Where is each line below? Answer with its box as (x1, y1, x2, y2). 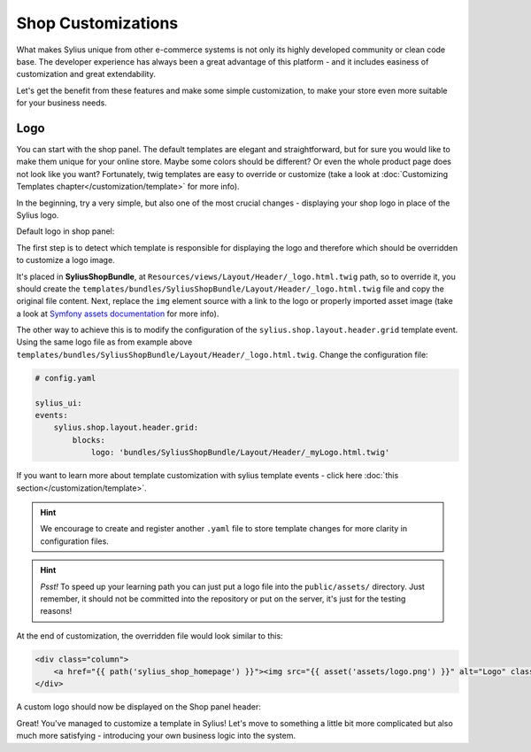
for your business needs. (16, 97, 108, 108)
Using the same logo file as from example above (16, 337, 193, 347)
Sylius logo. (16, 209, 59, 221)
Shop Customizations (16, 13, 179, 33)
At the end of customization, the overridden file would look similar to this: (16, 630, 283, 641)
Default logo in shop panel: (16, 226, 115, 236)
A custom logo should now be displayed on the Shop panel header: (16, 702, 261, 712)
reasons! (40, 606, 73, 616)
